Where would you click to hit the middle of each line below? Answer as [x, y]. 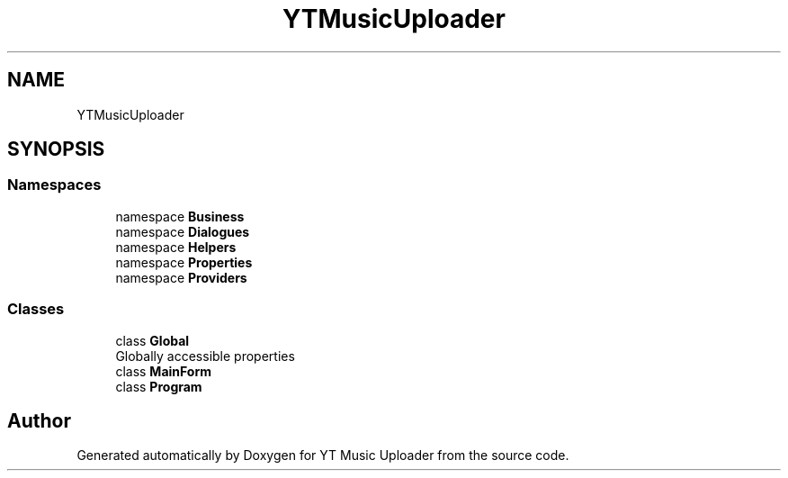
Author [39, 420]
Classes [36, 309]
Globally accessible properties [205, 356]
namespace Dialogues [183, 231]
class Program [159, 386]
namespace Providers [181, 277]
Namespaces [54, 185]
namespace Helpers [176, 247]
